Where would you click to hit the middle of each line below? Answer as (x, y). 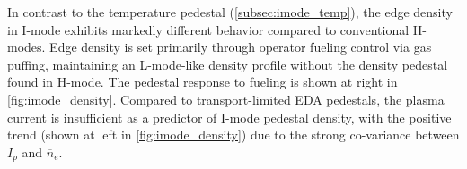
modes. (26, 47)
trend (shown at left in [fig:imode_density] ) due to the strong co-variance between (233, 135)
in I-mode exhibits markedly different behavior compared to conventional (208, 29)
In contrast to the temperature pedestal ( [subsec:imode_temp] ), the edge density (230, 12)
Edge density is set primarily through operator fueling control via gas (241, 47)
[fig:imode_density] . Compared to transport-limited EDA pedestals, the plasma (226, 99)
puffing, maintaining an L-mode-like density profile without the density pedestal (228, 64)
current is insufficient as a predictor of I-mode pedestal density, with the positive (229, 117)
